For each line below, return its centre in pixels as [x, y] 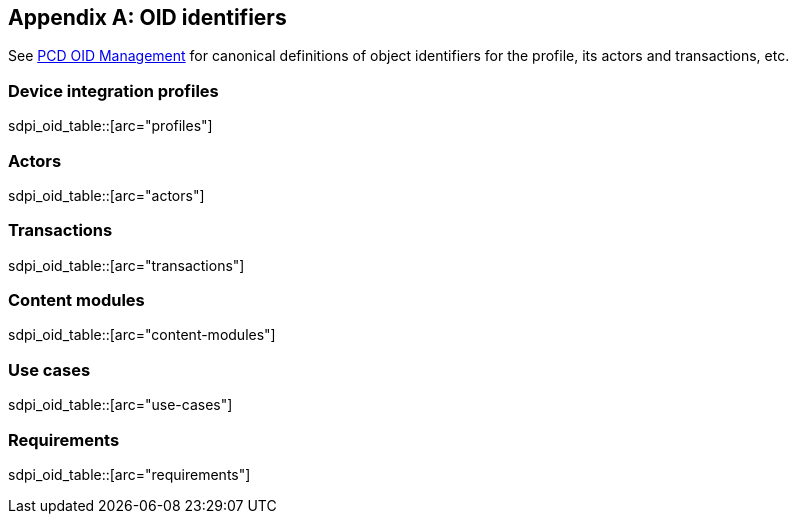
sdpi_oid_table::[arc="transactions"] [126, 265]
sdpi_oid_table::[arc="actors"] [106, 195]
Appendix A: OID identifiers [147, 17]
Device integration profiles [113, 90]
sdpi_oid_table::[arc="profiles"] [110, 126]
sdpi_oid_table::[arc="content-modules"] [142, 335]
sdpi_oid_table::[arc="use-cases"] [120, 405]
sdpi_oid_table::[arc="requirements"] [129, 474]
